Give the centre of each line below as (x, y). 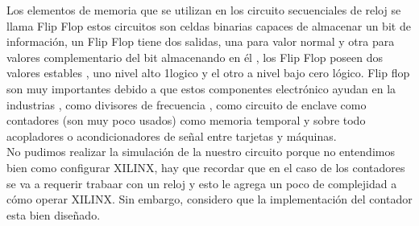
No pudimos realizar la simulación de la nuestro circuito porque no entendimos (201, 152)
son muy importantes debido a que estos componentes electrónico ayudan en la (201, 88)
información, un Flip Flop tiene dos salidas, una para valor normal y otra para (201, 41)
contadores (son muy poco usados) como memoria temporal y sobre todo (186, 120)
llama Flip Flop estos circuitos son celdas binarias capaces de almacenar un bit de (209, 25)
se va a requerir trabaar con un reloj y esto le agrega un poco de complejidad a (202, 183)
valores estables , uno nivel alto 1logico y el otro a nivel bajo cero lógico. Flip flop (208, 73)
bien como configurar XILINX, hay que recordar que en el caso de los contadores (206, 167)
